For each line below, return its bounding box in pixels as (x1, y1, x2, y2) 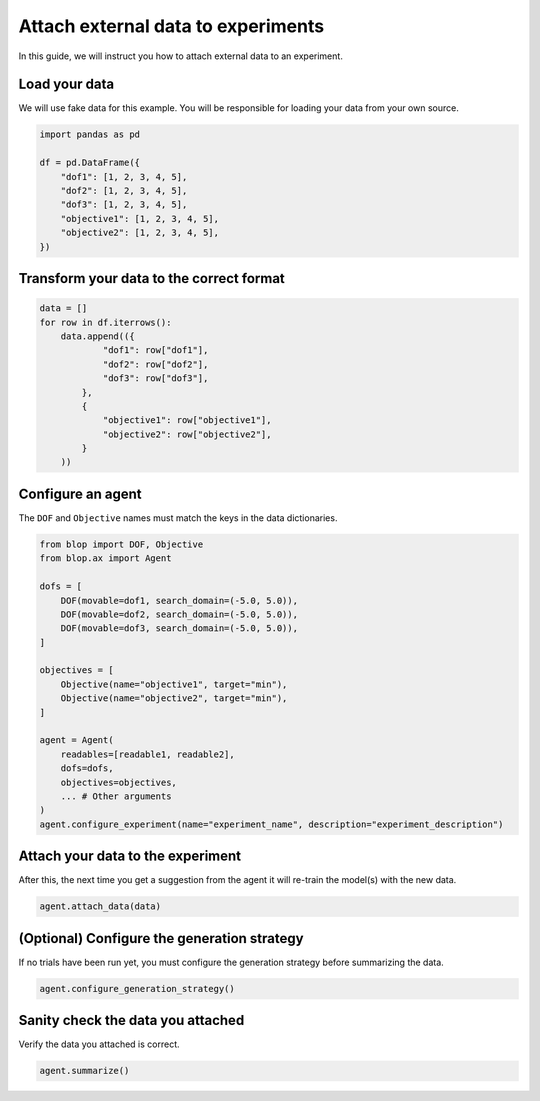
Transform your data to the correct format (18, 270, 285, 287)
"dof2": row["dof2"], (102, 358, 209, 370)
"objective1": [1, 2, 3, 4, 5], (60, 213, 220, 224)
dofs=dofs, (60, 763, 114, 774)
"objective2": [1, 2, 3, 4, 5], (60, 227, 220, 239)
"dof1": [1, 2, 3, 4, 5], (60, 171, 188, 182)
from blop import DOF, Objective (39, 538, 204, 550)
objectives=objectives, (60, 776, 177, 788)
